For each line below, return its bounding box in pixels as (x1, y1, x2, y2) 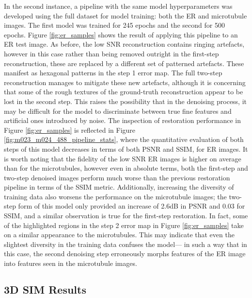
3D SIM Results (4, 282, 86, 297)
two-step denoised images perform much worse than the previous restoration (4, 172, 230, 182)
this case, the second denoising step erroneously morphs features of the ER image (4, 248, 246, 259)
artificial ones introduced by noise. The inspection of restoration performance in (4, 115, 241, 125)
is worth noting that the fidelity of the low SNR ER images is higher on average (4, 153, 241, 163)
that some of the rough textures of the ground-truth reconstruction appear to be (4, 87, 243, 97)
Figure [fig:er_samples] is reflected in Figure (4, 124, 136, 135)
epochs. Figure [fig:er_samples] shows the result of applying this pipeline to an (4, 29, 238, 39)
